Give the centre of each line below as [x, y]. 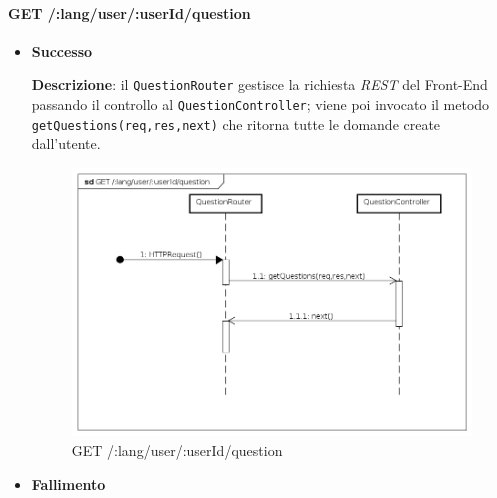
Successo [62, 50]
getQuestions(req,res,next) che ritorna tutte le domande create [236, 123]
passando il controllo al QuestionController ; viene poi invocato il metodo [260, 104]
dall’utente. [66, 143]
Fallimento [68, 483]
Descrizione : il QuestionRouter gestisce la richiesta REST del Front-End [259, 84]
